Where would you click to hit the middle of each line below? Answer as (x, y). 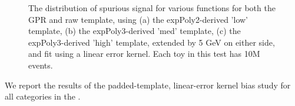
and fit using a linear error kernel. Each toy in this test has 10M (144, 54)
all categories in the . (43, 96)
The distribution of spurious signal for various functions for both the (152, 8)
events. (41, 65)
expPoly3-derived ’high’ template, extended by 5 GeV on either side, (152, 42)
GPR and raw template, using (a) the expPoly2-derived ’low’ (138, 19)
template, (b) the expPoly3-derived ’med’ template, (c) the (135, 31)
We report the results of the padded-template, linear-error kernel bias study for (148, 85)
